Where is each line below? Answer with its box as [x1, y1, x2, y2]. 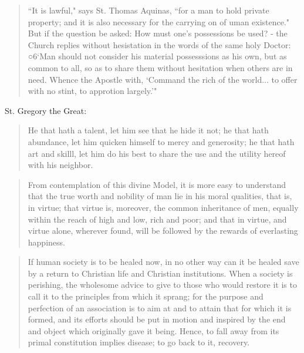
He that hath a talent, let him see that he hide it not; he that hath [28, 124, 269, 136]
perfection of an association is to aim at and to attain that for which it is [28, 301, 292, 314]
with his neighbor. [28, 159, 93, 171]
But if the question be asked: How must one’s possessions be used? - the [28, 27, 288, 39]
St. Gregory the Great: [5, 104, 87, 116]
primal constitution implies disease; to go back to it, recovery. [28, 336, 250, 348]
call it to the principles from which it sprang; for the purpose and [28, 290, 264, 302]
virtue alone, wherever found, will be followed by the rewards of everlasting [28, 224, 298, 237]
